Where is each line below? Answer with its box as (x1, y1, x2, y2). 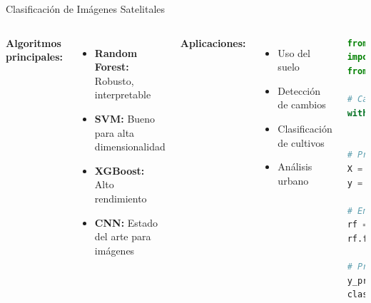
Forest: (94, 59, 129, 74)
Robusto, (94, 73, 134, 88)
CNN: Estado (94, 215, 158, 230)
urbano (278, 173, 309, 188)
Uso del (278, 45, 310, 60)
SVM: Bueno (94, 111, 156, 125)
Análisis (278, 159, 312, 174)
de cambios (278, 97, 326, 112)
